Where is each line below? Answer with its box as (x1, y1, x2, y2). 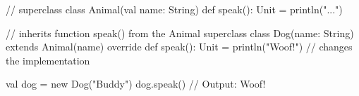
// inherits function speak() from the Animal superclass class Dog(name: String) (6, 25, 354, 40)
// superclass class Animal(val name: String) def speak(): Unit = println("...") (6, 2, 343, 16)
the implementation (6, 53, 90, 67)
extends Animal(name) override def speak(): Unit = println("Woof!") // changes (6, 39, 353, 54)
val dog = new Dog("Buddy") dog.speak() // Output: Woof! (6, 76, 266, 91)
